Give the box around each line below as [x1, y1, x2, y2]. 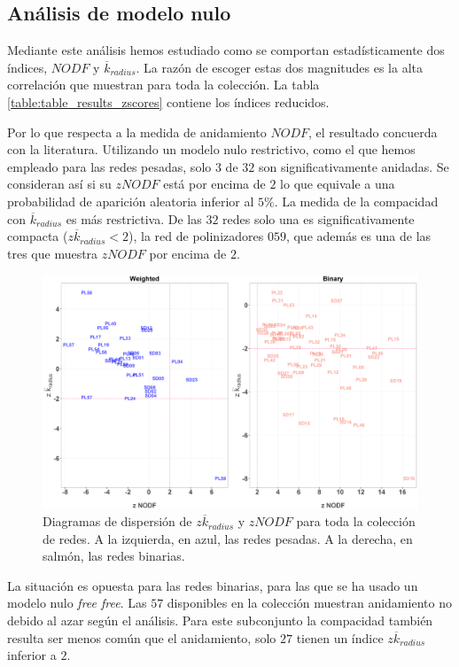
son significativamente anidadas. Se [258, 157, 449, 175]
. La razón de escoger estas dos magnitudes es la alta [136, 58, 423, 76]
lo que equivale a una [280, 175, 395, 193]
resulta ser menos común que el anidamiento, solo [7, 628, 276, 647]
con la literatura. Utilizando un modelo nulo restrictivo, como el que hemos [7, 140, 416, 159]
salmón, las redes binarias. [43, 547, 185, 565]
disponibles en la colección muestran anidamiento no [167, 593, 452, 612]
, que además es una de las [285, 227, 432, 245]
